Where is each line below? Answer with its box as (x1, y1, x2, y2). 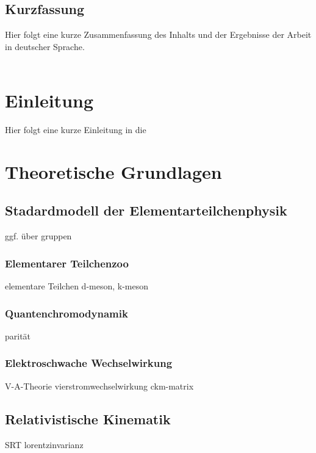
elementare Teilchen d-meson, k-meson (5, 280, 149, 292)
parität (5, 329, 31, 342)
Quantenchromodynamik (5, 305, 128, 321)
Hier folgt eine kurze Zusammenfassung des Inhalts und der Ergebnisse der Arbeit (5, 28, 312, 41)
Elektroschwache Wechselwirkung (5, 355, 173, 371)
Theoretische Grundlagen (5, 159, 222, 184)
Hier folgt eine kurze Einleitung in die (5, 123, 146, 136)
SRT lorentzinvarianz (5, 438, 84, 451)
